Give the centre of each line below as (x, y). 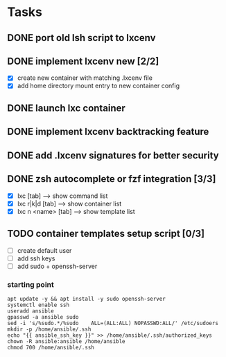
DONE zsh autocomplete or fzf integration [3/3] (112, 179)
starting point (31, 284)
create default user (44, 250)
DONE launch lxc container (67, 108)
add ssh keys (36, 258)
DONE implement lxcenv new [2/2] (83, 61)
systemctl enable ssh (38, 305)
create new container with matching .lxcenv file (85, 78)
